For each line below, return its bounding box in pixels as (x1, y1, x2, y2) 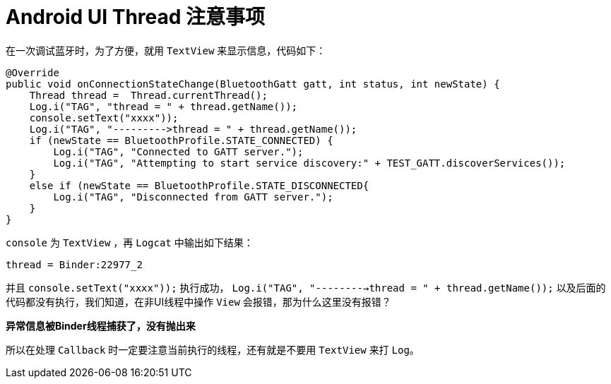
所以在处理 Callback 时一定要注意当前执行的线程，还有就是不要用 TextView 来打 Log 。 (6, 343, 420, 356)
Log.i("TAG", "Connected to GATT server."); (53, 145, 304, 157)
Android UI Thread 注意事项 (6, 5, 266, 29)
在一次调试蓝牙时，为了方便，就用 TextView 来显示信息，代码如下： (6, 44, 326, 56)
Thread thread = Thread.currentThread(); (29, 89, 268, 101)
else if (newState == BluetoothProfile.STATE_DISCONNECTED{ (29, 179, 369, 191)
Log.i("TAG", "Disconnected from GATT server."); (53, 191, 333, 203)
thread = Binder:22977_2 (6, 258, 143, 270)
